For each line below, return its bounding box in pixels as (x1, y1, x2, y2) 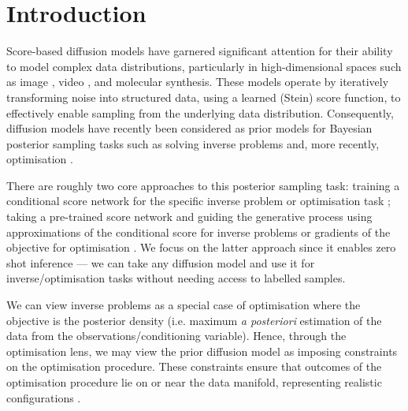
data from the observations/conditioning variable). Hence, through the (6, 327, 347, 344)
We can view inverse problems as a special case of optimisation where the (6, 297, 361, 313)
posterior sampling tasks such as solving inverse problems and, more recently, (6, 135, 380, 151)
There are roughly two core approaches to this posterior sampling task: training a (6, 177, 400, 193)
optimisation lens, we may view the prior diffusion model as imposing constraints (6, 342, 398, 359)
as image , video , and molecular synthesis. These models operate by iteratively (6, 73, 389, 90)
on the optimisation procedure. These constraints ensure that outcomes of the (6, 358, 382, 375)
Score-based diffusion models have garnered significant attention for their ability (6, 43, 393, 59)
